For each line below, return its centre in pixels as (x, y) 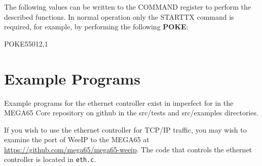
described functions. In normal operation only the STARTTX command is (119, 16)
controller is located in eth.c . (50, 159)
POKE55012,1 (26, 43)
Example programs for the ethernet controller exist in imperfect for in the (119, 102)
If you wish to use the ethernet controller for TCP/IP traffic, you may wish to (125, 129)
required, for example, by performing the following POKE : (96, 27)
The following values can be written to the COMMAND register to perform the (128, 7)
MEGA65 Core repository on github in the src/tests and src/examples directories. (131, 113)
